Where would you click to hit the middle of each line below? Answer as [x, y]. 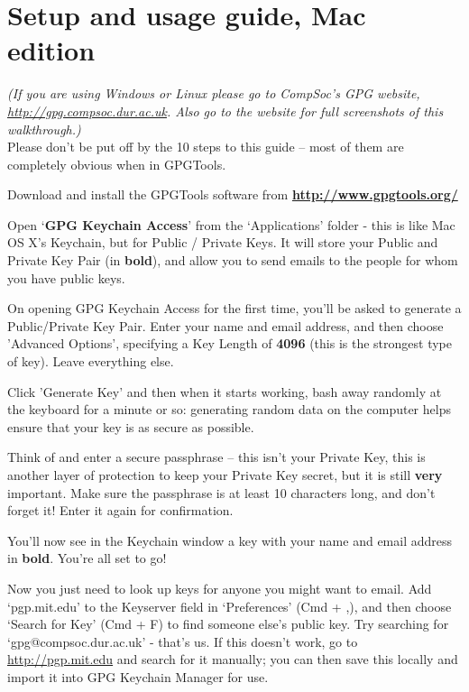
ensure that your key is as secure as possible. [131, 426]
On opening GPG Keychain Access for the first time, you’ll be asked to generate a [234, 308]
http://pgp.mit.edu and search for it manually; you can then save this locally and [233, 659]
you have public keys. [66, 277]
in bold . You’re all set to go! [87, 558]
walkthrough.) [44, 129]
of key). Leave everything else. [91, 361]
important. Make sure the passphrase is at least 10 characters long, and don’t [221, 492]
